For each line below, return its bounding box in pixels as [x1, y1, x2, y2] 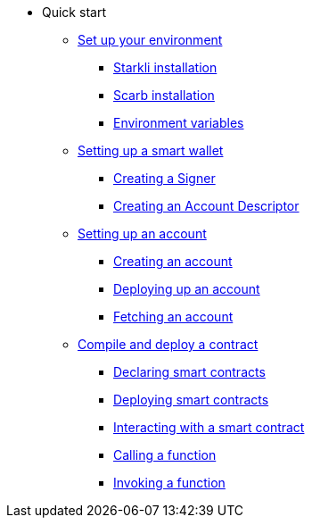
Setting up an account [78, 226, 207, 241]
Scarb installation [113, 87, 215, 103]
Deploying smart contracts [113, 392, 269, 407]
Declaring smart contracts [113, 364, 266, 379]
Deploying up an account [113, 281, 260, 296]
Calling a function [113, 447, 217, 462]
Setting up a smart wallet [78, 143, 224, 158]
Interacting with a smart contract [113, 420, 305, 435]
